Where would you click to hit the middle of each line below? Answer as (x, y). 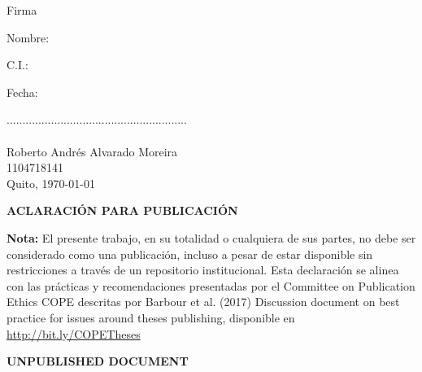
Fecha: (22, 92)
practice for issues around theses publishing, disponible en (151, 317)
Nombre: (28, 37)
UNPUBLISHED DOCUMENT (98, 361)
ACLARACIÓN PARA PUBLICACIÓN (122, 210)
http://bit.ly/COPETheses (74, 333)
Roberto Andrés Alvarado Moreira (92, 151)
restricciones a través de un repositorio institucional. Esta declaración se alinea (203, 270)
